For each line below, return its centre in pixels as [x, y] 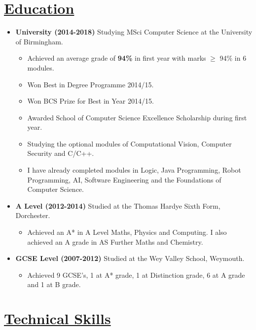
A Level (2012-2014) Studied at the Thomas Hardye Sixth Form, [118, 205]
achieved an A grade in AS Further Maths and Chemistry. [115, 241]
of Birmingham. [39, 41]
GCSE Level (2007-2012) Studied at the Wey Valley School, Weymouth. [130, 258]
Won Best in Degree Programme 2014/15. [91, 84]
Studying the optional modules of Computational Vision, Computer [129, 143]
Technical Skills [57, 318]
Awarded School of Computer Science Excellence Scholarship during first [137, 117]
